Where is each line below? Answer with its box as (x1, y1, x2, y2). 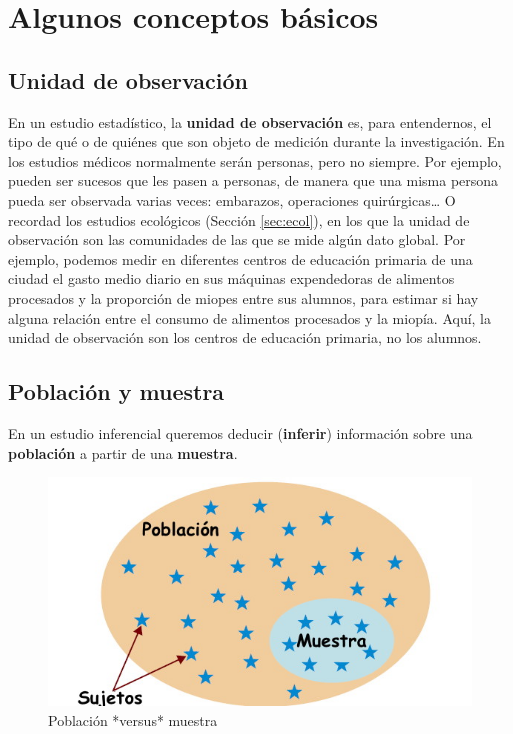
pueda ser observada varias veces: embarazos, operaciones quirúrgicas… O (8, 189, 456, 210)
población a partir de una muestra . (8, 442, 238, 463)
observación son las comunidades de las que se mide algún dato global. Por (8, 229, 466, 250)
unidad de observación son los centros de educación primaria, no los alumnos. (8, 327, 482, 348)
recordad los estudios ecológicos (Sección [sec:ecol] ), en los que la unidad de (8, 209, 470, 230)
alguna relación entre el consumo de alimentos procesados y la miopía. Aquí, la (8, 307, 492, 328)
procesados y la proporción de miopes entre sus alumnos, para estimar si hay (8, 287, 479, 308)
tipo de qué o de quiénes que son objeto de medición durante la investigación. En (8, 131, 505, 152)
